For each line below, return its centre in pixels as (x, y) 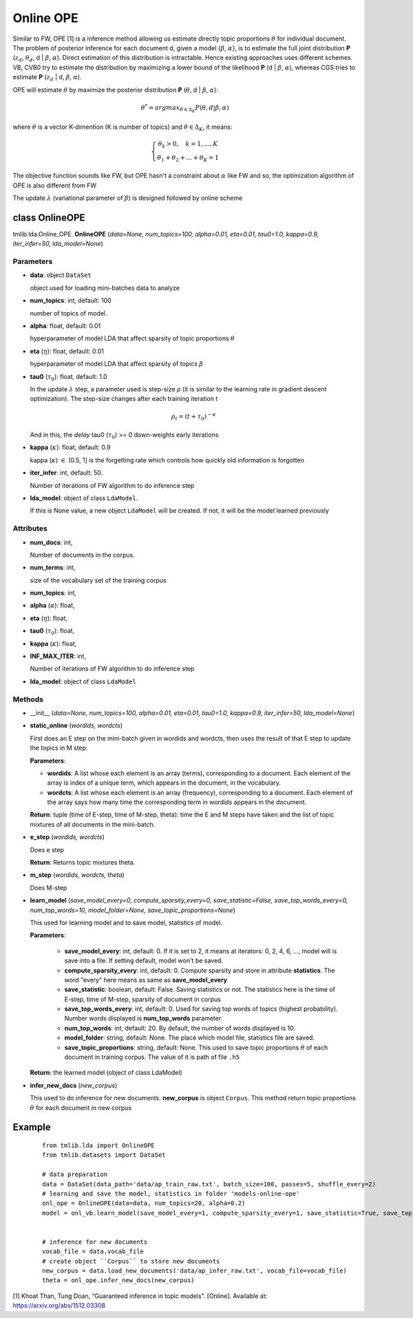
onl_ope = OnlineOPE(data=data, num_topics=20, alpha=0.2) (144, 1203)
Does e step (47, 850)
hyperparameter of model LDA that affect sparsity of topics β (116, 364)
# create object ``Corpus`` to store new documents (131, 1261)
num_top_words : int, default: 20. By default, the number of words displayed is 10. (180, 1028)
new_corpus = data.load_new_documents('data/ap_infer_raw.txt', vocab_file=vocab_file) (195, 1271)
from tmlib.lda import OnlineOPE (98, 1146)
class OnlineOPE (49, 217)
